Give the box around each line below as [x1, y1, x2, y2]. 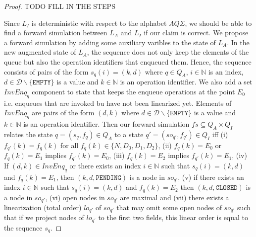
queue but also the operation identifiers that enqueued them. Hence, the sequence [4, 56, 252, 67]
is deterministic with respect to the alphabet [31, 17, 167, 28]
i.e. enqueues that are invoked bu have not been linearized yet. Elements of [4, 97, 232, 108]
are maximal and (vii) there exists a [120, 192, 229, 202]
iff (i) [212, 129, 228, 139]
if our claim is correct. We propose [144, 27, 249, 38]
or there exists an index [69, 160, 141, 170]
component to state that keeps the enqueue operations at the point [32, 86, 235, 96]
